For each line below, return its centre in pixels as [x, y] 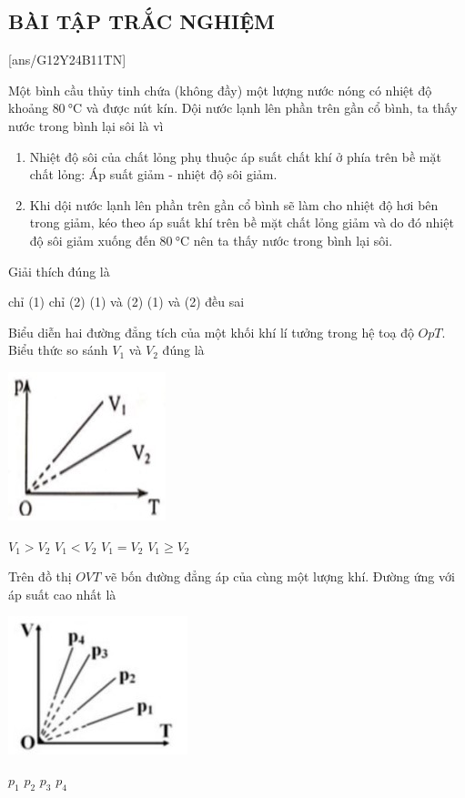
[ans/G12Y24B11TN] [67, 60]
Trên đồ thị [40, 576]
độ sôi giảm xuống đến [92, 240]
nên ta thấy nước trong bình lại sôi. [293, 240]
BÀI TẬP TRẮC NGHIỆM [142, 21]
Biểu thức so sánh [58, 350]
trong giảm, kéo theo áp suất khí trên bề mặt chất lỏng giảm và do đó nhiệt [242, 222]
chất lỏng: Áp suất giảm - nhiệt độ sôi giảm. [153, 174]
